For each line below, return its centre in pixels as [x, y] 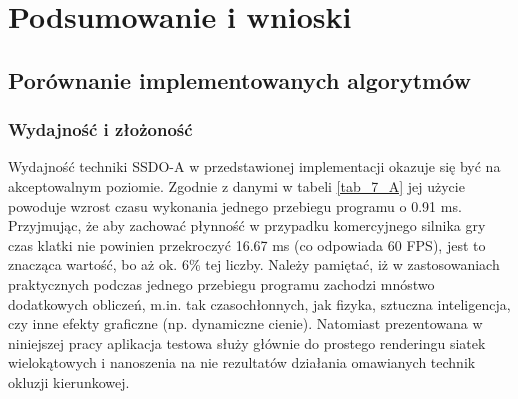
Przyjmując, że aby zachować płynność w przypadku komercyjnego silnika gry [247, 225]
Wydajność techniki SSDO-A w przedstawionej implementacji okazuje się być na [254, 166]
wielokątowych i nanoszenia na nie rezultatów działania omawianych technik [242, 362]
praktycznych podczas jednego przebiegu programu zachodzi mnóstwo [221, 283]
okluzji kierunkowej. [69, 381]
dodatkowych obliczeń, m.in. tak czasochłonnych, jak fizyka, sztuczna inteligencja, [259, 303]
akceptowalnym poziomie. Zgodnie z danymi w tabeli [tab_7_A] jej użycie [236, 185]
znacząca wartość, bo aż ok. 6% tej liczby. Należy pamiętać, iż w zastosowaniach [254, 264]
